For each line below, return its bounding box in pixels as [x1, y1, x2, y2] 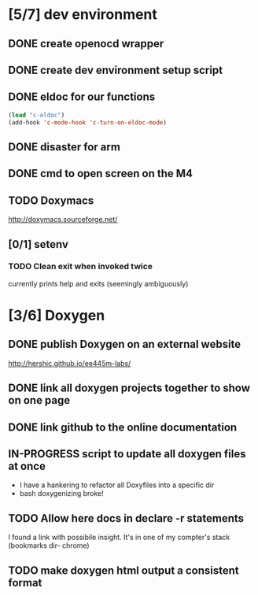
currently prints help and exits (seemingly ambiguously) [8, 279, 189, 288]
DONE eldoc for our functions [8, 91, 156, 104]
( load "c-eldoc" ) [8, 111, 65, 119]
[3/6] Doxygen [8, 307, 105, 324]
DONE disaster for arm [8, 140, 120, 153]
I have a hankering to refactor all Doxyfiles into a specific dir [19, 480, 215, 490]
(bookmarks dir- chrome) [8, 541, 90, 550]
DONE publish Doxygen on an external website [8, 338, 241, 351]
